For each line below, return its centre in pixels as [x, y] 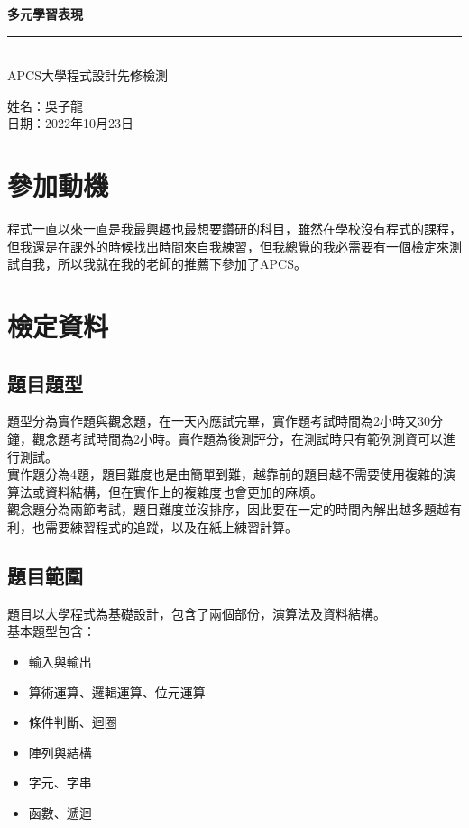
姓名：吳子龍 [45, 105]
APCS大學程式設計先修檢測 [87, 75]
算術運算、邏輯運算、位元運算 [117, 691]
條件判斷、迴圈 [73, 722]
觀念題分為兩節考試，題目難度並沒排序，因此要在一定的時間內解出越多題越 [228, 509]
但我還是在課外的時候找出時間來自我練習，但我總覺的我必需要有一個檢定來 [228, 246]
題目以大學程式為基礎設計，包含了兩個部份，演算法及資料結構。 [197, 613]
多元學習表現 [45, 14]
